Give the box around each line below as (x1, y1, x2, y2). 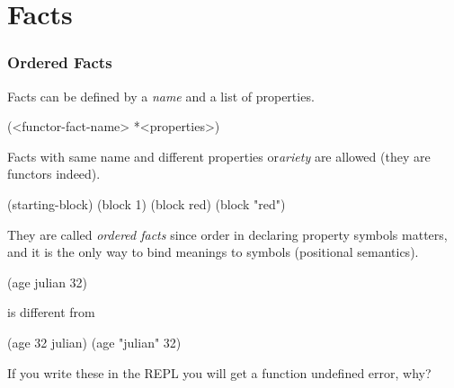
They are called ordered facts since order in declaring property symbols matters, (7, 225, 448, 243)
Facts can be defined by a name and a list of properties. (7, 86, 315, 105)
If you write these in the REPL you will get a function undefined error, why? (7, 363, 432, 382)
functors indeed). (7, 164, 101, 183)
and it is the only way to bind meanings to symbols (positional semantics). (7, 242, 419, 261)
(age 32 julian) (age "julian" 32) (7, 332, 182, 351)
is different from (7, 303, 95, 322)
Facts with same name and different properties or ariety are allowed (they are (7, 146, 431, 165)
